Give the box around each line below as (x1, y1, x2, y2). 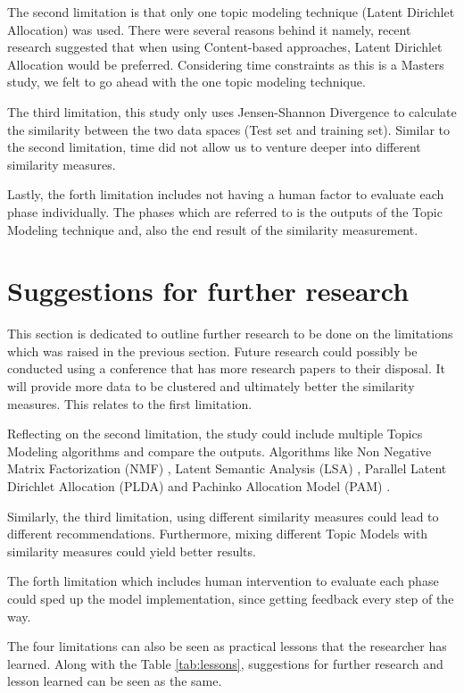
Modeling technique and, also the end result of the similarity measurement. (7, 220, 418, 238)
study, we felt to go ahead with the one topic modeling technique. (7, 72, 366, 91)
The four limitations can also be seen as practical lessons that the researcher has (7, 637, 447, 655)
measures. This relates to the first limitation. (7, 394, 253, 413)
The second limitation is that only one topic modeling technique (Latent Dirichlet (7, 3, 455, 21)
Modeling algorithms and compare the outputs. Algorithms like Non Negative (7, 441, 432, 460)
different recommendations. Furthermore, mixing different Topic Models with (7, 524, 428, 543)
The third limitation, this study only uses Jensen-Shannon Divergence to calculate (7, 102, 457, 121)
